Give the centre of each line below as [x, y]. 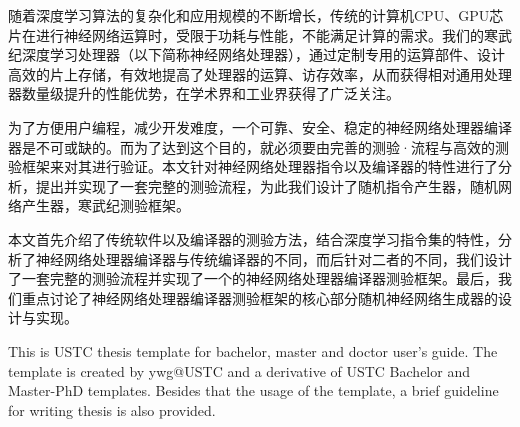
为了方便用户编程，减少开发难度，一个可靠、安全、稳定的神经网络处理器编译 [260, 126]
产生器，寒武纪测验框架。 [105, 205]
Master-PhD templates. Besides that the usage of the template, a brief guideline [253, 390]
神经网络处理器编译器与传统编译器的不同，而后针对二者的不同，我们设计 [273, 258]
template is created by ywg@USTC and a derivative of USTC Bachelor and [239, 370]
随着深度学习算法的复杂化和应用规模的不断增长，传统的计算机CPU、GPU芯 [256, 15]
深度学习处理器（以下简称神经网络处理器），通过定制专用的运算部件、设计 [263, 54]
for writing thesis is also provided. [112, 409]
